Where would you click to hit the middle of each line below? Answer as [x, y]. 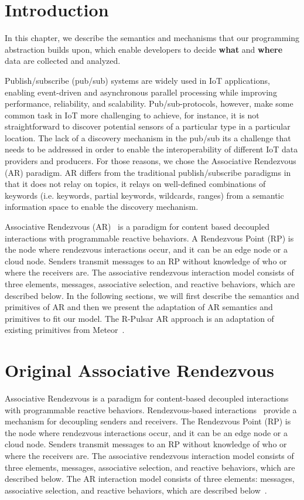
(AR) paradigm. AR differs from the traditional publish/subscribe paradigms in [148, 172]
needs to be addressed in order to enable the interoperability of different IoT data [151, 149]
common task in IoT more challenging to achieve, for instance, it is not [132, 115]
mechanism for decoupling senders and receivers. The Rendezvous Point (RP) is [148, 421]
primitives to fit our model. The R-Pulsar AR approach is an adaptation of [139, 318]
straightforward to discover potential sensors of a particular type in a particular [148, 126]
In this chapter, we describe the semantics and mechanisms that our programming [152, 38]
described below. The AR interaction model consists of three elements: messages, [150, 479]
